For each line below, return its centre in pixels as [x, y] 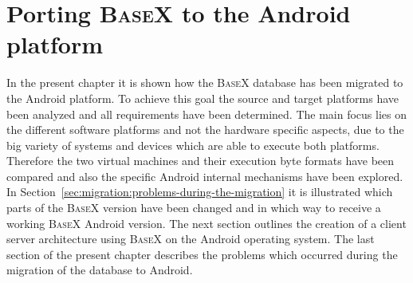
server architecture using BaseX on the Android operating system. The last [191, 239]
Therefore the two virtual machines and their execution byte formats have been [201, 161]
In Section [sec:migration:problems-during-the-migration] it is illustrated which [200, 192]
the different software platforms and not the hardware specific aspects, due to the [205, 130]
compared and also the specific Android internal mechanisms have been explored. [205, 176]
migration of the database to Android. [100, 270]
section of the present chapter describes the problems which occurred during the [202, 254]
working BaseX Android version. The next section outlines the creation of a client [206, 223]
